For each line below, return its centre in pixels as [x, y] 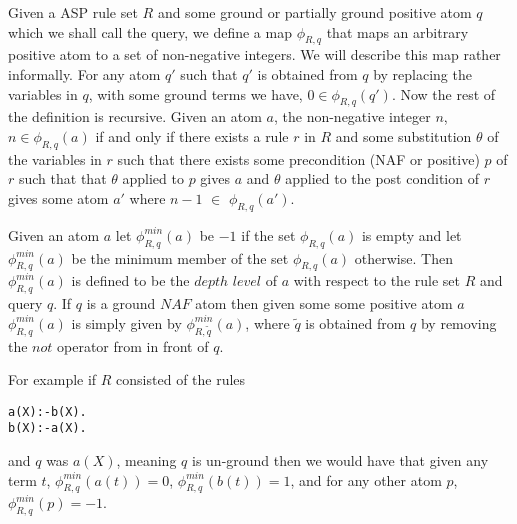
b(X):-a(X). [47, 428]
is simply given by [126, 322]
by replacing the [422, 73]
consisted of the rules [181, 379]
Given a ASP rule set [73, 12]
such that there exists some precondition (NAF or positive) [298, 158]
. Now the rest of [443, 93]
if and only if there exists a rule [192, 135]
